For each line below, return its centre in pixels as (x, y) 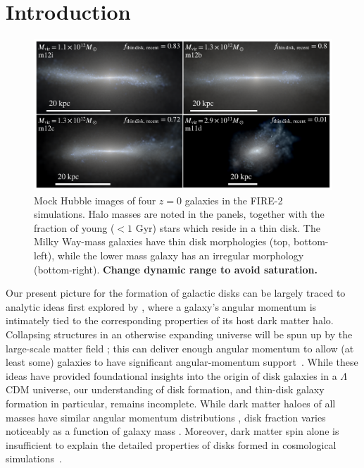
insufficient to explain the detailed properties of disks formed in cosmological (171, 444)
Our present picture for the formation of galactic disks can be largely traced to (176, 293)
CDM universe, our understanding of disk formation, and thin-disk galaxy (165, 389)
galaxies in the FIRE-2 (234, 200)
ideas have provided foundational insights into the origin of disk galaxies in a (171, 375)
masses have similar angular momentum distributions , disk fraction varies (166, 417)
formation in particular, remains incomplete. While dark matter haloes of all (171, 403)
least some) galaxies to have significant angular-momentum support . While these (182, 362)
